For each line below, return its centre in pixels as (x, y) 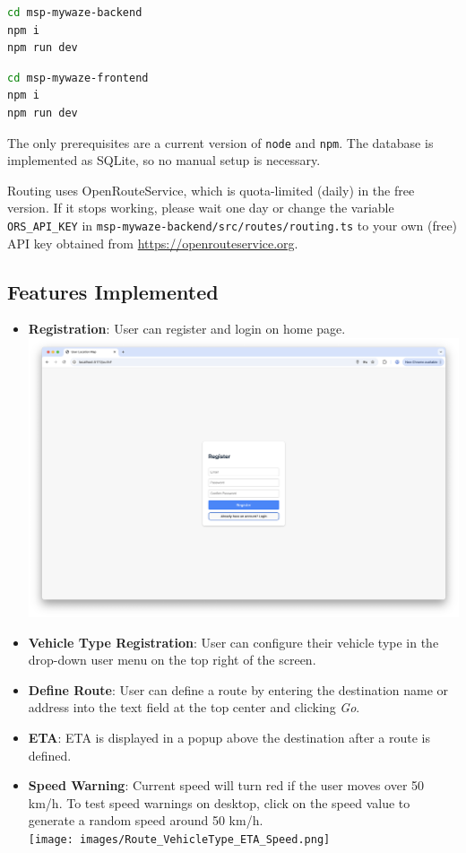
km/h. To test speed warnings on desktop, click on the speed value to (219, 802)
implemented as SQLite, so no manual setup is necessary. (164, 160)
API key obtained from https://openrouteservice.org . (153, 243)
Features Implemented (113, 291)
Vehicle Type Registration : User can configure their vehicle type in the (233, 642)
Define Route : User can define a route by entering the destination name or (238, 689)
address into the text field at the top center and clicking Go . (194, 707)
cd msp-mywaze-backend (75, 13)
